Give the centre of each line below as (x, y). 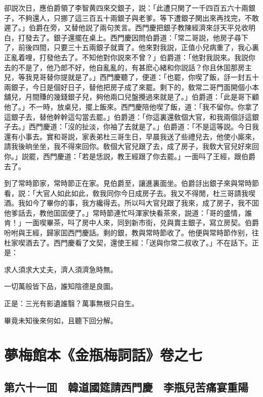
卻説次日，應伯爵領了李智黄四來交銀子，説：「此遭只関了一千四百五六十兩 (126, 8)
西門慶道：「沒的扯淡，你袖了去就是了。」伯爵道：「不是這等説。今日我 (144, 127)
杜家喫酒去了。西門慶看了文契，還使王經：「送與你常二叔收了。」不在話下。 (128, 242)
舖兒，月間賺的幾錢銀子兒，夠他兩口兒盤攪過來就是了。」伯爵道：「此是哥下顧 (131, 97)
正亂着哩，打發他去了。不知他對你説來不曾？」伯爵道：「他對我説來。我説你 (130, 57)
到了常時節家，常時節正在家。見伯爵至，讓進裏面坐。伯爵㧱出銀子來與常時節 (131, 183)
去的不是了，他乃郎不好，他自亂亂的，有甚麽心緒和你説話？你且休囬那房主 (128, 67)
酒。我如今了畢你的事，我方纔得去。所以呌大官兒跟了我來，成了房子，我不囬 (131, 203)
